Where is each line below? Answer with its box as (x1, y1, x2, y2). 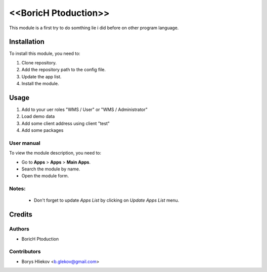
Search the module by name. (21, 166, 81, 172)
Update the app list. (21, 73, 62, 79)
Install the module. (21, 81, 59, 87)
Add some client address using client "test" (21, 120, 110, 126)
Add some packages (21, 127, 64, 133)
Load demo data (21, 113, 55, 119)
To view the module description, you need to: (9, 150, 101, 156)
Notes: (9, 185, 26, 192)
